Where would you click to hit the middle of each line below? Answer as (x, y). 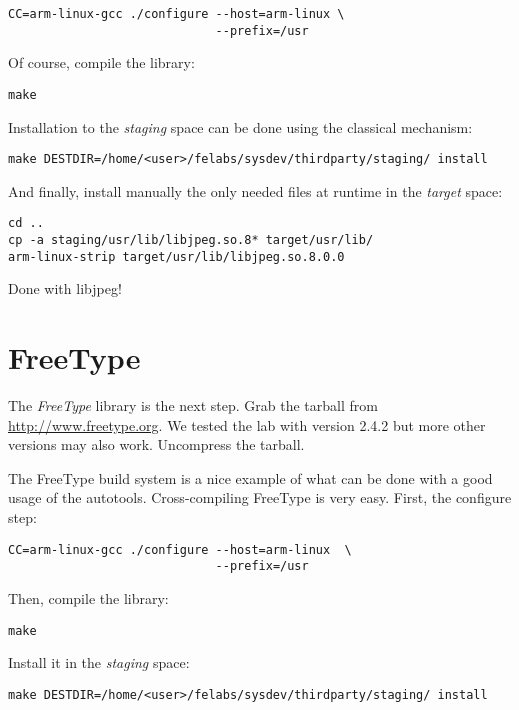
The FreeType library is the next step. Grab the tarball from (193, 405)
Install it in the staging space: (99, 662)
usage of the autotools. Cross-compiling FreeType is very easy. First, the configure (260, 497)
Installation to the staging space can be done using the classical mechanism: (240, 126)
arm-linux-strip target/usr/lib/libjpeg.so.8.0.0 (176, 256)
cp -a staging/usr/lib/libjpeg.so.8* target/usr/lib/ (191, 240)
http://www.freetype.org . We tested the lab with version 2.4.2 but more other (247, 424)
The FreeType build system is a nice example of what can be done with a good (250, 477)
